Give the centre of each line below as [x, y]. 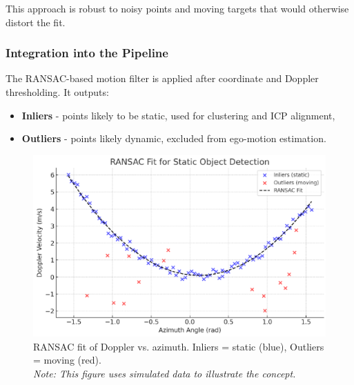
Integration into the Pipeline [87, 53]
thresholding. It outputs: [57, 92]
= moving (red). [67, 360]
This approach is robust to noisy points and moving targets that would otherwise [177, 8]
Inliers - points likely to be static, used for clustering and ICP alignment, [178, 115]
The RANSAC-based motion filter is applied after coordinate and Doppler [162, 78]
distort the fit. [36, 22]
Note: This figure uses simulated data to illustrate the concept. [165, 373]
